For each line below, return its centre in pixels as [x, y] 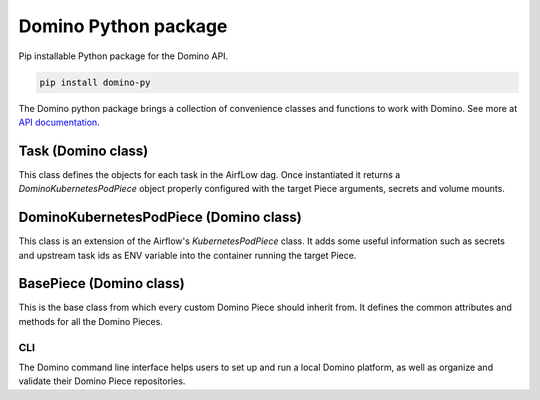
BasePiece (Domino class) [101, 283]
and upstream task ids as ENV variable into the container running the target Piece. [187, 255]
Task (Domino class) [83, 150]
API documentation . [59, 122]
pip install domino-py [95, 82]
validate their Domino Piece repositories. [102, 381]
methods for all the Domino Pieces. [91, 321]
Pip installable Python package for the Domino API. [123, 56]
